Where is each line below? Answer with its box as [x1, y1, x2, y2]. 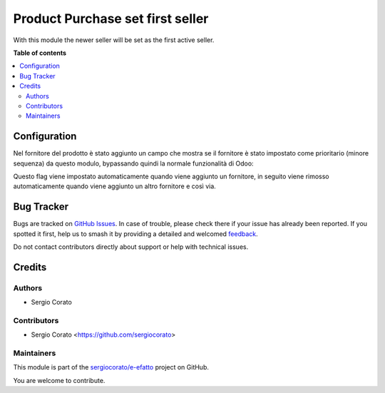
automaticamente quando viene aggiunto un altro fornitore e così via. [13, 182, 217, 190]
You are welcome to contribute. [13, 376, 106, 384]
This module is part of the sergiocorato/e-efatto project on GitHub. [13, 363, 210, 372]
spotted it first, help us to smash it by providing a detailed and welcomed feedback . [13, 229, 258, 238]
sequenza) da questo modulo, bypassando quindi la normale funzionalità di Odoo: [13, 159, 254, 168]
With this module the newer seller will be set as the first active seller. [13, 36, 215, 44]
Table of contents [13, 49, 67, 57]
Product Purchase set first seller [13, 11, 209, 26]
